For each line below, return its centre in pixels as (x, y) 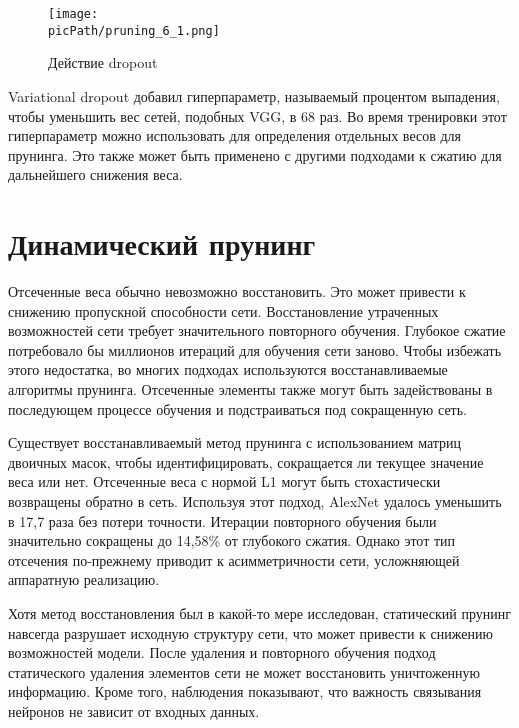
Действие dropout (103, 62)
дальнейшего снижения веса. (95, 174)
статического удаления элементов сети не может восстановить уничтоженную (244, 671)
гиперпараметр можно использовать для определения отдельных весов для (234, 135)
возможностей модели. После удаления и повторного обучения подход (222, 652)
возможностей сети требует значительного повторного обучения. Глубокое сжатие (257, 330)
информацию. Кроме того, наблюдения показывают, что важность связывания (245, 691)
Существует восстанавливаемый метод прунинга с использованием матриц (235, 442)
